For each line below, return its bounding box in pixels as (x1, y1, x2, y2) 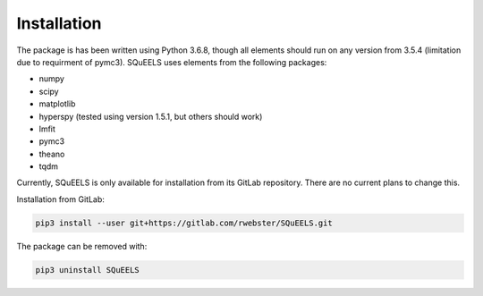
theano (38, 148, 65, 159)
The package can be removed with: (16, 241, 148, 251)
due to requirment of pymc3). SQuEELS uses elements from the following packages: (16, 56, 327, 67)
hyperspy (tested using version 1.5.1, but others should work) (38, 111, 263, 122)
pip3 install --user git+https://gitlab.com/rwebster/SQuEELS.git (35, 217, 333, 228)
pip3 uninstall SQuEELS (35, 265, 140, 275)
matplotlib (38, 98, 76, 109)
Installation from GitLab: (16, 193, 105, 205)
